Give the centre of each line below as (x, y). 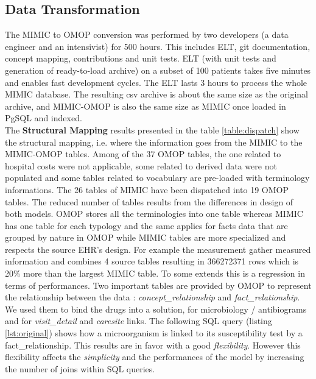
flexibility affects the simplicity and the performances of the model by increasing (155, 357)
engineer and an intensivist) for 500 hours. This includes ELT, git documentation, (158, 46)
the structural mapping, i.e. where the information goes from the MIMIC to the (154, 142)
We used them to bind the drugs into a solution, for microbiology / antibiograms (156, 309)
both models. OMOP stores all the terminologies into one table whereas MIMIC (154, 214)
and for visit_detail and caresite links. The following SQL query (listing (139, 321)
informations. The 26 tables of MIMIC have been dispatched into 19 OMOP (147, 189)
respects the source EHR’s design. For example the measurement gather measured (158, 249)
